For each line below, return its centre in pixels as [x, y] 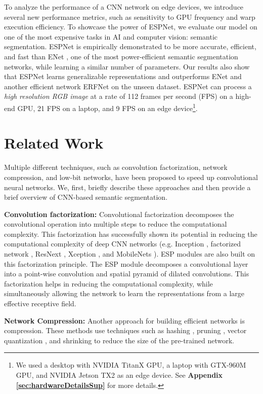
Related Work [54, 143]
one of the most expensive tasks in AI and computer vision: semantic [111, 36]
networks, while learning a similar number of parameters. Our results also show [127, 66]
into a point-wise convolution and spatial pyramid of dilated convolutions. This [127, 274]
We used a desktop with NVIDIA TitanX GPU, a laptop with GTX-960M [131, 365]
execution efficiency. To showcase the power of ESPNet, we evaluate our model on [131, 27]
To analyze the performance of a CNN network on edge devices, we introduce [124, 7]
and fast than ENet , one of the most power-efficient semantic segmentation [121, 56]
